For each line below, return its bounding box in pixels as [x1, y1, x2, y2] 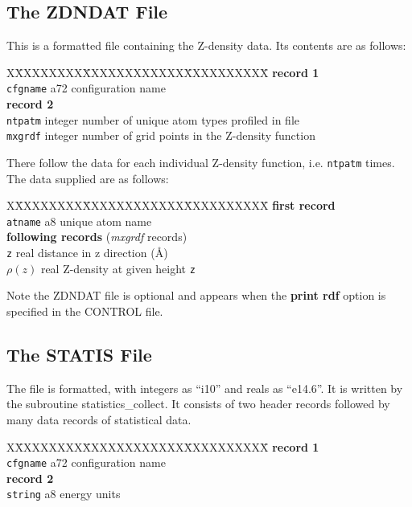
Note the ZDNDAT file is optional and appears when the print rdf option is [6, 287, 386, 304]
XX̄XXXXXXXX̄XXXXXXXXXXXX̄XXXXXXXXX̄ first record [6, 197, 336, 214]
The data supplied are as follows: [6, 170, 169, 186]
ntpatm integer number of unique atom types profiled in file [6, 111, 299, 128]
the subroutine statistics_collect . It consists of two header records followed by [6, 395, 390, 412]
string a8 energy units [6, 485, 121, 502]
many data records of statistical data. [6, 411, 192, 427]
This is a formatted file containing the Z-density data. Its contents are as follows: [6, 37, 406, 54]
